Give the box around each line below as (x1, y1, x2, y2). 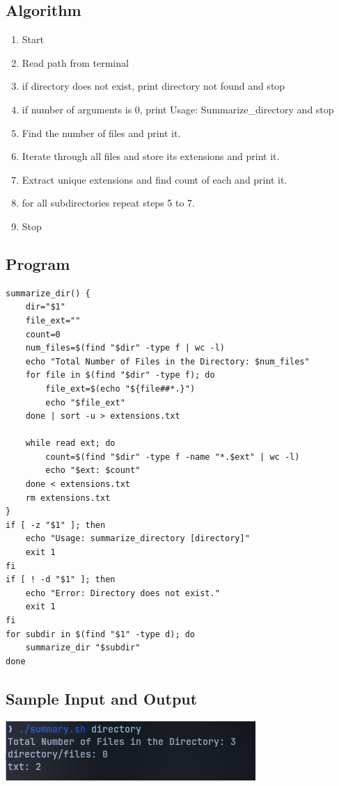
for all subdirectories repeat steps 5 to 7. (22, 195, 195, 210)
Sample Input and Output (6, 687, 198, 709)
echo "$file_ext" (45, 397, 125, 408)
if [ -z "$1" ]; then (6, 520, 106, 530)
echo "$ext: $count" (45, 465, 141, 476)
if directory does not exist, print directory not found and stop (22, 79, 285, 93)
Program (6, 252, 70, 274)
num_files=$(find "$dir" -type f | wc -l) (25, 343, 225, 353)
